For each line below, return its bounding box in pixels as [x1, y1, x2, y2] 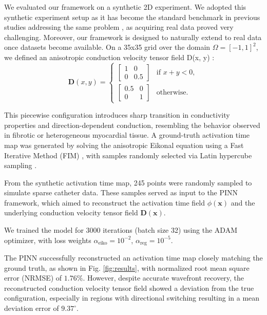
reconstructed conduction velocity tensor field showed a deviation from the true [4, 282, 254, 293]
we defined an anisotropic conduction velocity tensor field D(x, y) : [4, 51, 215, 62]
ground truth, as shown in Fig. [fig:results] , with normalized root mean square [4, 262, 250, 273]
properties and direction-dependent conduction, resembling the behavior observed [4, 119, 260, 130]
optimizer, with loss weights [4, 234, 91, 245]
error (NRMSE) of [4, 272, 62, 283]
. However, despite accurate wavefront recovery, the [83, 272, 244, 283]
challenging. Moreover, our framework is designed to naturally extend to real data [4, 31, 262, 42]
